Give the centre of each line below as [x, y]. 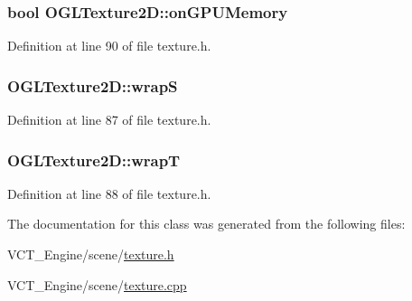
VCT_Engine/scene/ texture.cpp [97, 284]
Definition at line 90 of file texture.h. [109, 46]
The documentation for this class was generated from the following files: [206, 224]
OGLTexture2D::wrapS [93, 85]
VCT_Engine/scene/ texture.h [91, 254]
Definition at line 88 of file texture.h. [109, 193]
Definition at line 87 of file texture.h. [109, 120]
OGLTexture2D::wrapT [94, 160]
